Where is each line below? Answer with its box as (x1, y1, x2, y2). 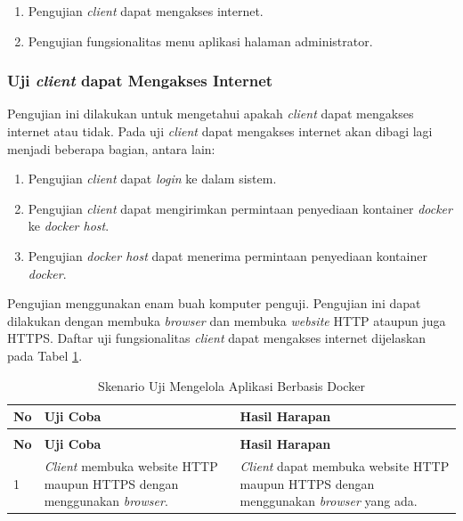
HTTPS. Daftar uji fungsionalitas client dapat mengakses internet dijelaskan (7, 329, 426, 347)
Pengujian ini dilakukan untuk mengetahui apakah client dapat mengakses (7, 104, 414, 123)
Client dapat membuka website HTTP (240, 457, 450, 476)
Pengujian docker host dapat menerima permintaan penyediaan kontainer (28, 246, 427, 265)
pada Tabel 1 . (7, 346, 83, 364)
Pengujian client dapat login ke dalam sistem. (28, 169, 277, 188)
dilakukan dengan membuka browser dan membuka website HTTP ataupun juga (7, 311, 446, 330)
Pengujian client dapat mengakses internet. (28, 2, 264, 20)
